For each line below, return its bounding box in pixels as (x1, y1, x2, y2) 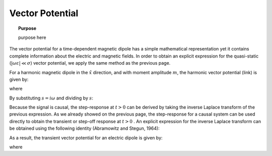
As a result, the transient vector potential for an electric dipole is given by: (9, 134, 163, 141)
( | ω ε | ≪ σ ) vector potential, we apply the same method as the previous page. (9, 60, 171, 66)
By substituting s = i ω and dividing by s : (9, 95, 93, 101)
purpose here (18, 34, 46, 40)
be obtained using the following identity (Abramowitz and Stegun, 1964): (9, 125, 160, 131)
